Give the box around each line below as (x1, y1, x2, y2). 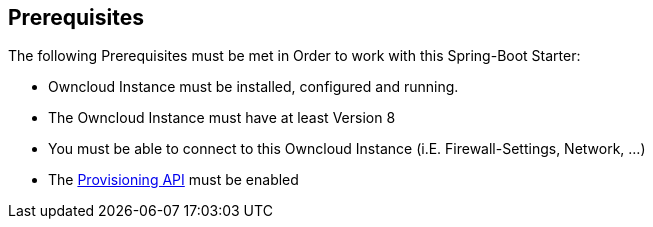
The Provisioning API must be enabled (48, 171, 299, 189)
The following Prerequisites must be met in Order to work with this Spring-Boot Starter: (8, 47, 581, 65)
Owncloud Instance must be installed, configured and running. (48, 78, 459, 96)
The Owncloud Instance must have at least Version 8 (48, 109, 396, 127)
